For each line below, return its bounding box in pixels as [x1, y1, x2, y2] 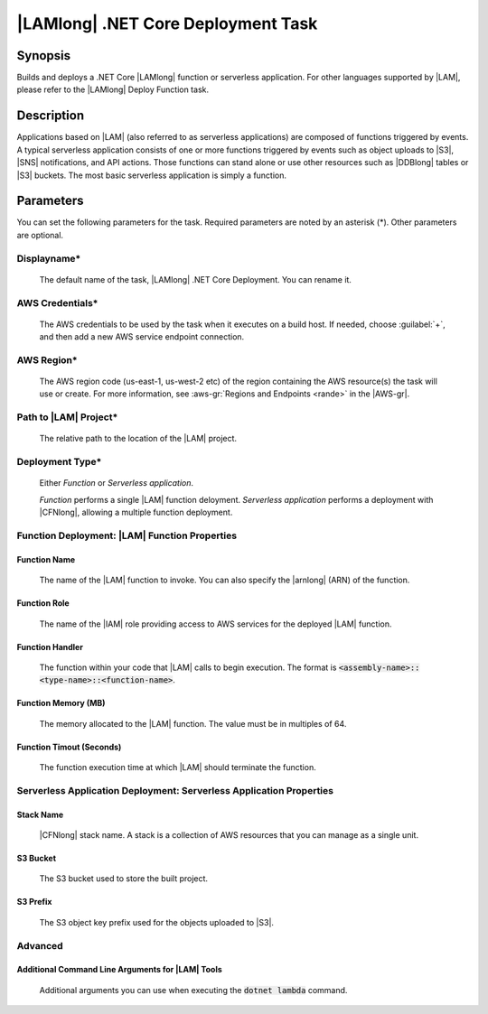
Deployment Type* [16, 456, 102, 469]
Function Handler [16, 641, 83, 652]
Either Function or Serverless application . [39, 478, 194, 488]
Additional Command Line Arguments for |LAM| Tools [16, 964, 223, 975]
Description [16, 108, 85, 124]
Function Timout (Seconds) [16, 741, 122, 752]
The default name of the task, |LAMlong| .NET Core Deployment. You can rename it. [39, 274, 352, 284]
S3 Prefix [16, 897, 52, 907]
